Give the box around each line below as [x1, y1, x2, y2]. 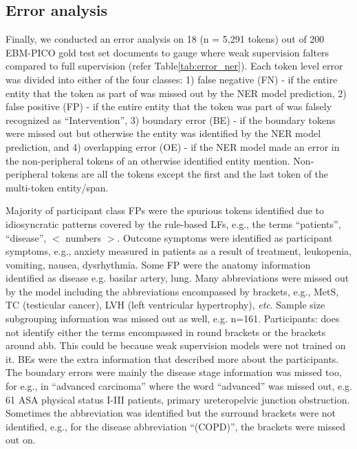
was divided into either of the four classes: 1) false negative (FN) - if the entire [6, 72, 338, 86]
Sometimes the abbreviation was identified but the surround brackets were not [6, 406, 336, 420]
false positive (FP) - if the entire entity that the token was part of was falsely [6, 99, 332, 114]
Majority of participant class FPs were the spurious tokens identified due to [6, 203, 325, 218]
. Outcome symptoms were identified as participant [117, 230, 333, 244]
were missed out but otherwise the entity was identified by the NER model [6, 126, 321, 140]
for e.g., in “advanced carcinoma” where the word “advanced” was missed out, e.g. [6, 379, 352, 393]
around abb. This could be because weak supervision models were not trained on [6, 338, 346, 353]
